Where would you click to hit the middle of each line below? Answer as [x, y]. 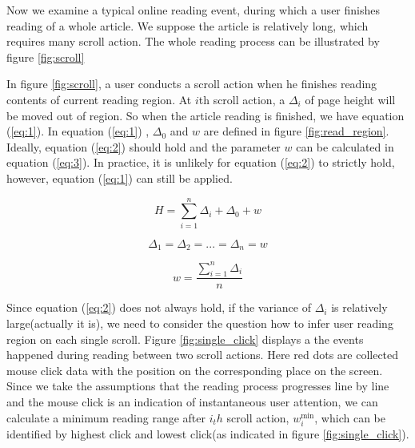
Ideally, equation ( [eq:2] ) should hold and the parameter [144, 146]
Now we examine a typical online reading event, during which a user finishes [193, 10]
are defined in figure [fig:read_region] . [296, 131]
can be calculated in [345, 146]
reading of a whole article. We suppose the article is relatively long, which [188, 25]
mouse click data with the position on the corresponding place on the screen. [195, 370]
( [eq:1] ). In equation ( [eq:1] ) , [78, 131]
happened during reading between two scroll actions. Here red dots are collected [203, 355]
